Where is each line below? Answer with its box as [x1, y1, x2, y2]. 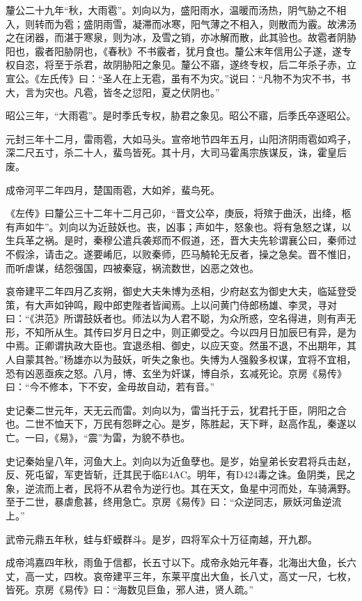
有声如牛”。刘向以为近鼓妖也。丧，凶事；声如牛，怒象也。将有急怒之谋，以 [6, 219, 352, 234]
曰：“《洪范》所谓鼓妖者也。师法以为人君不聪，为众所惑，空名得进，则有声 [6, 311, 347, 326]
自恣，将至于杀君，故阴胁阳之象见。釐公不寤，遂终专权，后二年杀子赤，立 [15, 57, 356, 72]
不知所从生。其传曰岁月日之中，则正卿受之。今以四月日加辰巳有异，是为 [24, 324, 356, 339]
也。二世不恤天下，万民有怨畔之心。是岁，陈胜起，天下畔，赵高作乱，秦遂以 [6, 416, 356, 431]
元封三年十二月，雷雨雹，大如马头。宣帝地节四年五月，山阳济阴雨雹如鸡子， [6, 131, 356, 146]
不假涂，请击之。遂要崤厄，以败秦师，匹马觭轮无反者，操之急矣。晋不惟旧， [6, 246, 356, 261]
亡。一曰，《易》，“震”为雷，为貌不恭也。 [6, 430, 191, 445]
